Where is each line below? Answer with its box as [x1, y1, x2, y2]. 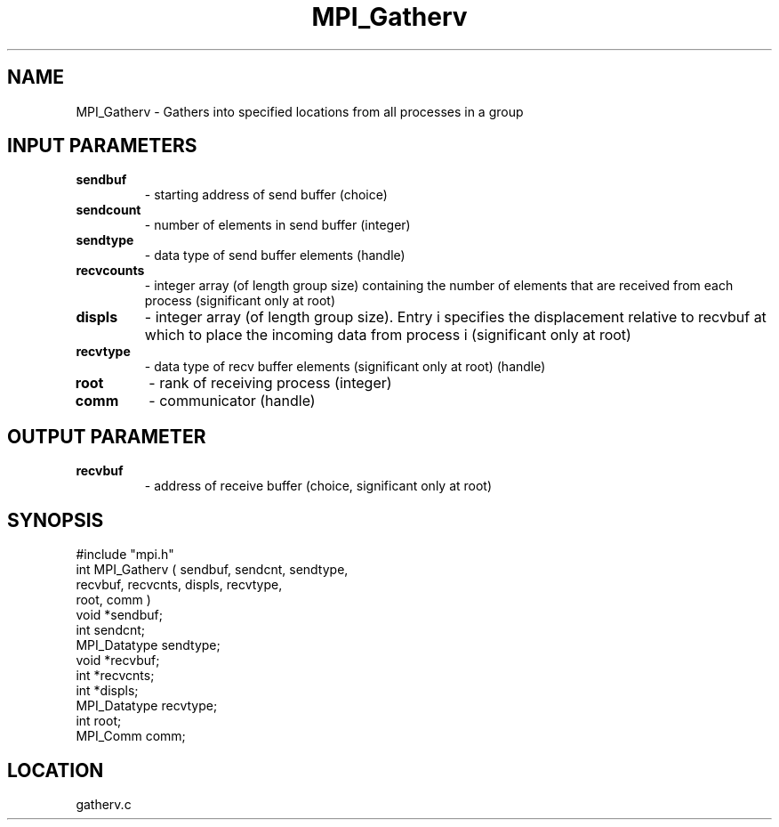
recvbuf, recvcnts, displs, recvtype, [76, 577, 283, 593]
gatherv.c [76, 796, 132, 812]
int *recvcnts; [76, 668, 155, 684]
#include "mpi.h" [76, 547, 174, 563]
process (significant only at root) [144, 293, 335, 309]
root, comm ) [76, 592, 151, 608]
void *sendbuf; [76, 607, 163, 623]
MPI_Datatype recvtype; [76, 698, 218, 714]
